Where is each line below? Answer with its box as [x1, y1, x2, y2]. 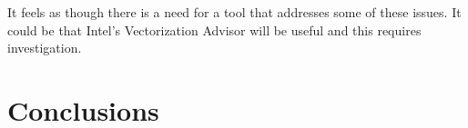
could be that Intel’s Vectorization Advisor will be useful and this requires [7, 20, 422, 39]
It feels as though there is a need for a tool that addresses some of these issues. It [7, 3, 462, 21]
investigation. [7, 38, 82, 57]
